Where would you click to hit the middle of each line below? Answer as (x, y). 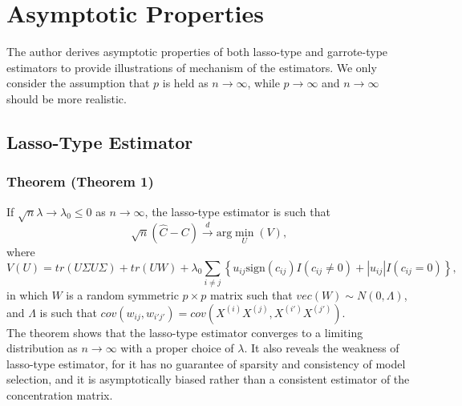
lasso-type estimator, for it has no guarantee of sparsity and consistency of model (206, 363)
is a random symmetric (122, 294)
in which (27, 294)
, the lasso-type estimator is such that (237, 211)
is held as (185, 83)
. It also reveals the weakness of (322, 348)
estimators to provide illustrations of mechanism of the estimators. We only (192, 67)
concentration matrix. (60, 394)
